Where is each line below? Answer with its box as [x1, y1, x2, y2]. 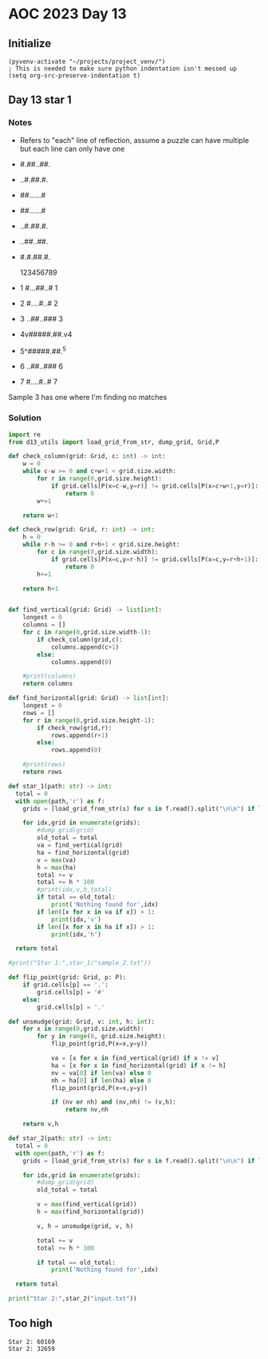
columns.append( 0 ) [50, 658, 112, 666]
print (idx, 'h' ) [50, 930, 102, 938]
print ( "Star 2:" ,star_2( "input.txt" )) [8, 1294, 137, 1303]
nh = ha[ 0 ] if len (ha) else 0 [50, 1077, 152, 1084]
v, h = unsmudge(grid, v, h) [37, 1222, 134, 1230]
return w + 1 [22, 512, 59, 520]
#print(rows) [22, 760, 66, 768]
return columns [22, 680, 73, 688]
